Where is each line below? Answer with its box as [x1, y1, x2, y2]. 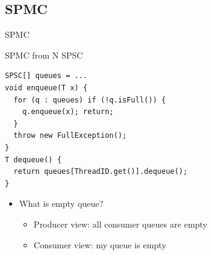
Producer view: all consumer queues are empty [33, 217, 208, 230]
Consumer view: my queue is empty [33, 238, 166, 251]
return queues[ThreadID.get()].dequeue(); [13, 167, 188, 176]
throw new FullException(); [13, 131, 127, 140]
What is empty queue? [19, 197, 103, 210]
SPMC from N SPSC [5, 48, 83, 61]
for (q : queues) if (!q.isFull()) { [13, 95, 166, 104]
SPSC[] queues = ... [5, 71, 88, 81]
